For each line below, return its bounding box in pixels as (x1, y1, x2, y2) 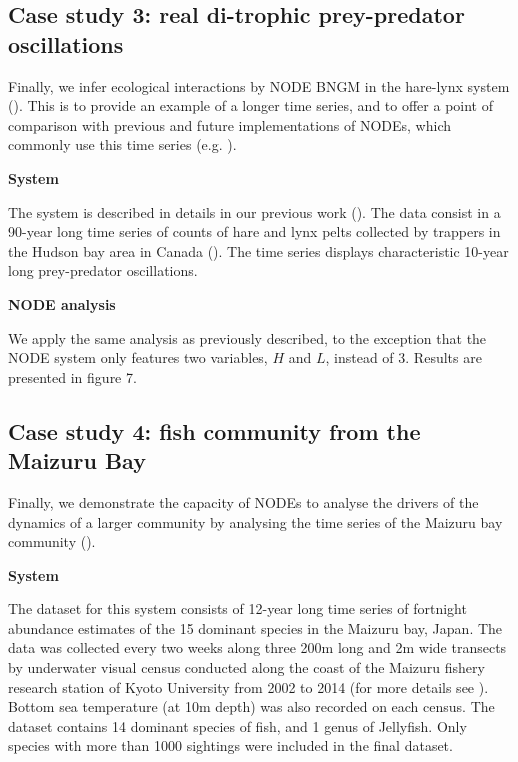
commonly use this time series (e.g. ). (8, 134, 237, 155)
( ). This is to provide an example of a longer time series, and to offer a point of (8, 95, 493, 116)
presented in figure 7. (8, 366, 137, 387)
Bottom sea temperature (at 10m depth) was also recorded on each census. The (8, 696, 495, 717)
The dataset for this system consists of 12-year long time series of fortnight (8, 598, 467, 619)
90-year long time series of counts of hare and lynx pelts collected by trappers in (8, 221, 501, 242)
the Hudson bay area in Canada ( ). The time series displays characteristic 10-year (8, 240, 509, 261)
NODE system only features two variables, (8, 347, 268, 368)
